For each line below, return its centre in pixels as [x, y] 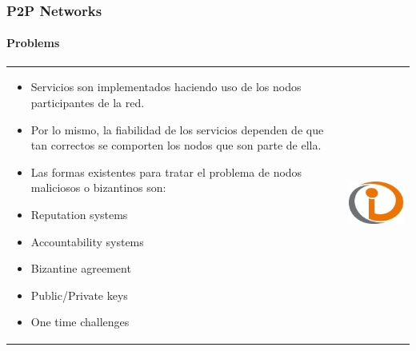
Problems [33, 43]
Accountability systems [87, 241]
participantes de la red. [88, 102]
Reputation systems [79, 214]
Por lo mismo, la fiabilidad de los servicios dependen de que [177, 129]
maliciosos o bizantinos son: [98, 187]
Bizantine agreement [81, 268]
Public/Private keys [79, 295]
